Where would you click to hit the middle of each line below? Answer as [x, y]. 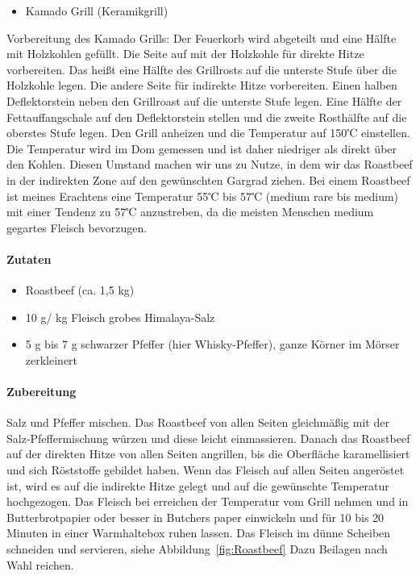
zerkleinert [52, 359]
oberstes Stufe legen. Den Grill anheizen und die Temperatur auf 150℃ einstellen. [208, 133]
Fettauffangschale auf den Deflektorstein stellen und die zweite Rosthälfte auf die [207, 117]
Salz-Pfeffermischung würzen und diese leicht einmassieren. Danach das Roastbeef [208, 438]
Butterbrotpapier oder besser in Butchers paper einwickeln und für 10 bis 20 [195, 517]
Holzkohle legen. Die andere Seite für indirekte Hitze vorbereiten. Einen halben [202, 85]
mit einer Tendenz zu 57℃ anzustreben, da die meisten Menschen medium [190, 212]
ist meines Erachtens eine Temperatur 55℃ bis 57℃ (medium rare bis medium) [203, 196]
